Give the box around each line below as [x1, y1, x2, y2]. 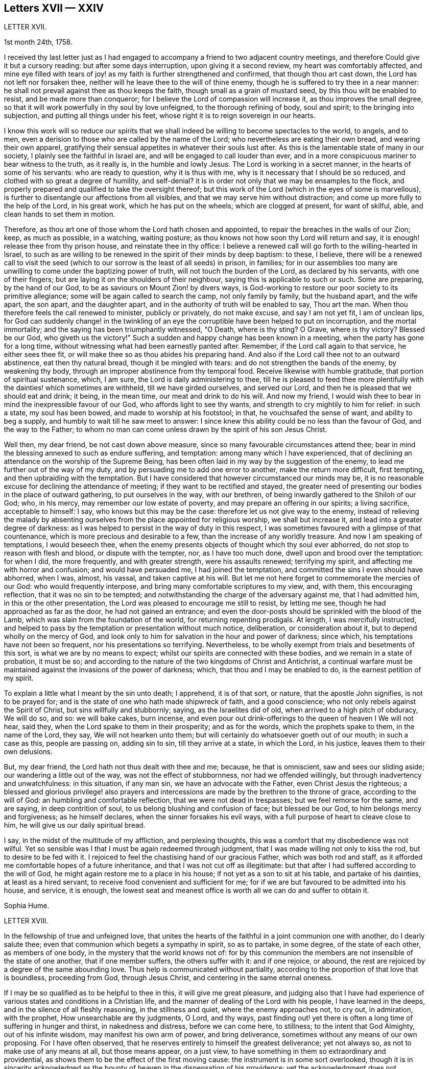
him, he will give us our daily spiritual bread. [4, 821, 145, 830]
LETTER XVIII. [4, 916, 48, 925]
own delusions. [4, 747, 53, 756]
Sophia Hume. [4, 901, 49, 910]
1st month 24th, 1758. [4, 38, 72, 47]
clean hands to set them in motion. [4, 210, 116, 219]
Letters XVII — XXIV [4, 2, 104, 14]
